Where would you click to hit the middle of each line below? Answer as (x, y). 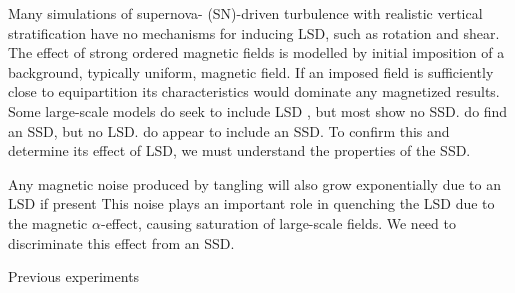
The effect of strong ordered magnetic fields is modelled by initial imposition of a (256, 52)
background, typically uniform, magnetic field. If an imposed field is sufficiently (251, 71)
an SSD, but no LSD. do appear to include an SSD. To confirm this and (229, 130)
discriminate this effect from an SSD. (121, 242)
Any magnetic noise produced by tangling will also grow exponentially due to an (254, 183)
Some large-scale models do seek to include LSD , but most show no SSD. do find (258, 110)
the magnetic (48, 222)
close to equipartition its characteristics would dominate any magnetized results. (254, 91)
